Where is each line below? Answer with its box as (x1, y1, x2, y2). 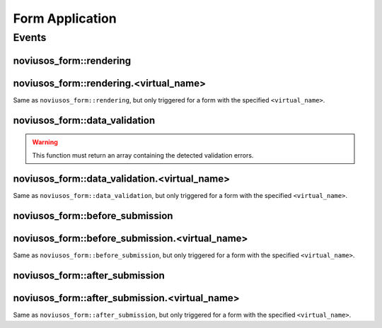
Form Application (13, 11, 117, 26)
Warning (32, 138, 58, 146)
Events (13, 31, 47, 44)
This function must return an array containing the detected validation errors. (32, 151, 254, 159)
